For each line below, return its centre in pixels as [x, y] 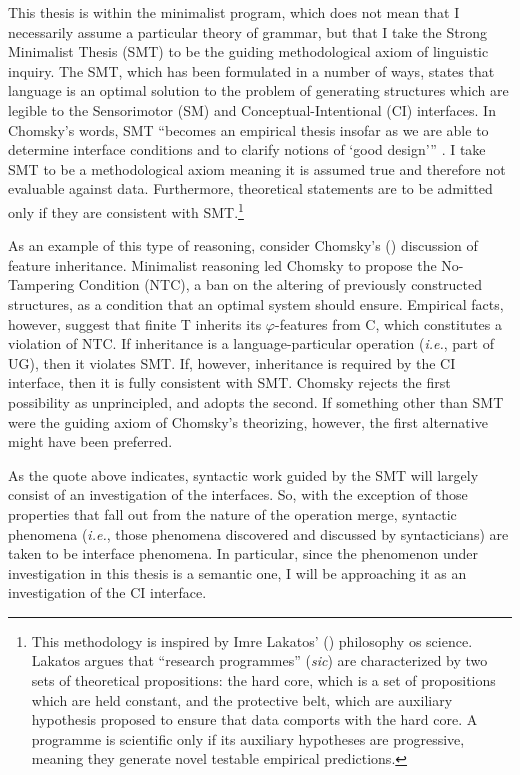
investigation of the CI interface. [107, 592]
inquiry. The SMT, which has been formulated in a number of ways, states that [251, 70]
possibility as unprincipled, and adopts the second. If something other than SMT [256, 401]
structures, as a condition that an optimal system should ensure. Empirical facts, [256, 303]
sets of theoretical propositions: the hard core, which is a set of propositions [263, 680]
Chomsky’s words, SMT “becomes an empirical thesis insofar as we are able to [248, 129]
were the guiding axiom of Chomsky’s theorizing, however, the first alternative [248, 421]
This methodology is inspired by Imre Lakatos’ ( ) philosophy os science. [252, 640]
